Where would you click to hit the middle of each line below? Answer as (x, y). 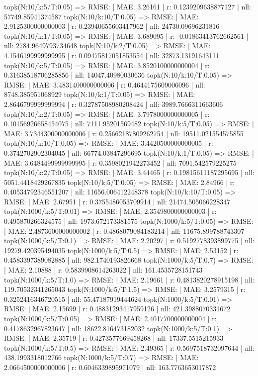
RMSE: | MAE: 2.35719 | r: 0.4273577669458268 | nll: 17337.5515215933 (114, 338)
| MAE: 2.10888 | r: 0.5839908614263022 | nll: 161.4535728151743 (103, 270)
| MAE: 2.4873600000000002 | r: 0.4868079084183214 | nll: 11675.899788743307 (124, 231)
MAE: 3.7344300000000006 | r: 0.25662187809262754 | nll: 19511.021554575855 (124, 133)
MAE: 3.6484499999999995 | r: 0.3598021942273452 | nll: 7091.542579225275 (120, 162)
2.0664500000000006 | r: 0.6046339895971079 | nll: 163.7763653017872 (110, 367)
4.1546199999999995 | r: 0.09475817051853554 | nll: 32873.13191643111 (112, 55)
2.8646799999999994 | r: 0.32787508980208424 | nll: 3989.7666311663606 (114, 104)
